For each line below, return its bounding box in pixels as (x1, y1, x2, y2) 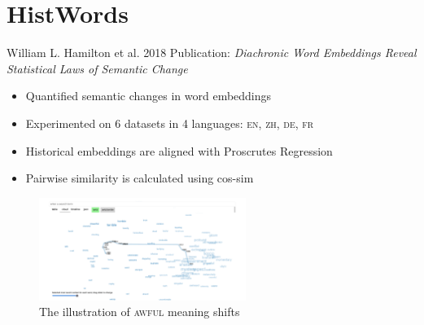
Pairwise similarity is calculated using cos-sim (25, 169, 254, 187)
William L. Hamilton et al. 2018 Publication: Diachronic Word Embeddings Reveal (7, 44, 417, 61)
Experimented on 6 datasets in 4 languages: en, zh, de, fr (25, 114, 314, 131)
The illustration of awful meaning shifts (39, 303, 240, 320)
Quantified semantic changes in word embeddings (25, 87, 272, 104)
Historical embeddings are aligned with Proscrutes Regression (25, 142, 333, 159)
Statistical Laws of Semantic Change (7, 59, 188, 77)
